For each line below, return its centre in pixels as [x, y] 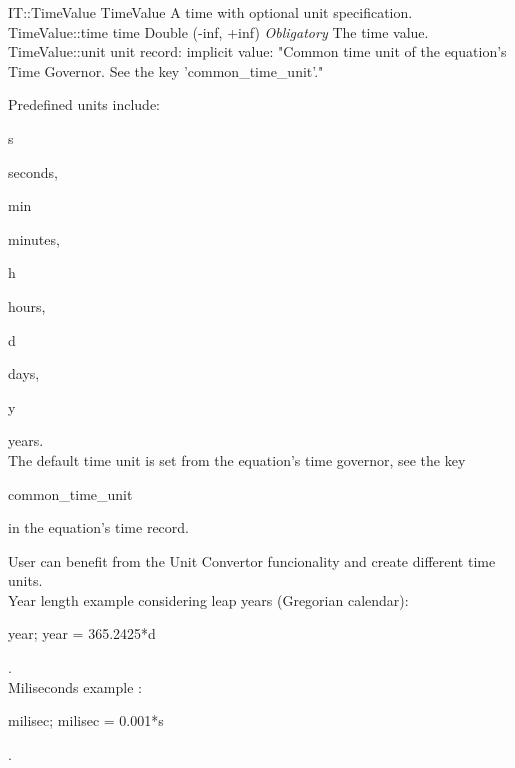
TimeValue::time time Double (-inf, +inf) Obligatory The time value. [218, 31]
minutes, [34, 238]
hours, [27, 305]
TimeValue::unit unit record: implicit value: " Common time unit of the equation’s [257, 51]
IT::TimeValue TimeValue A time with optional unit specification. [210, 12]
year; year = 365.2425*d [82, 633]
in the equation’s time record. [98, 527]
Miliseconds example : [75, 686]
